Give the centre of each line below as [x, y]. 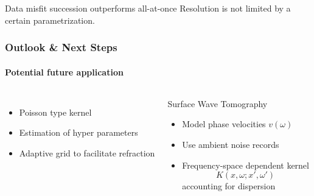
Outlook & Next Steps [61, 47]
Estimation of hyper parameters [78, 132]
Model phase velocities [224, 124]
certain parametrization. [50, 20]
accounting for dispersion [229, 186]
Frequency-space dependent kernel [246, 165]
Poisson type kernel [55, 112]
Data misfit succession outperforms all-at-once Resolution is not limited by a [148, 8]
